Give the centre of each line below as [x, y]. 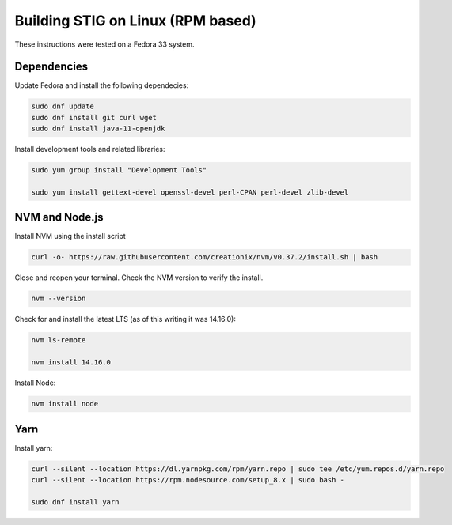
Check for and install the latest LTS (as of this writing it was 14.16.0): [125, 319]
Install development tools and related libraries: [90, 149]
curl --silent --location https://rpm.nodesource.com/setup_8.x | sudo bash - [188, 480]
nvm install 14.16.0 [71, 363]
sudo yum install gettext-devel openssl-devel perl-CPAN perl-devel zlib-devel [190, 192]
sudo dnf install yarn [75, 502]
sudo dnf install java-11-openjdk [98, 129]
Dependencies [51, 67]
